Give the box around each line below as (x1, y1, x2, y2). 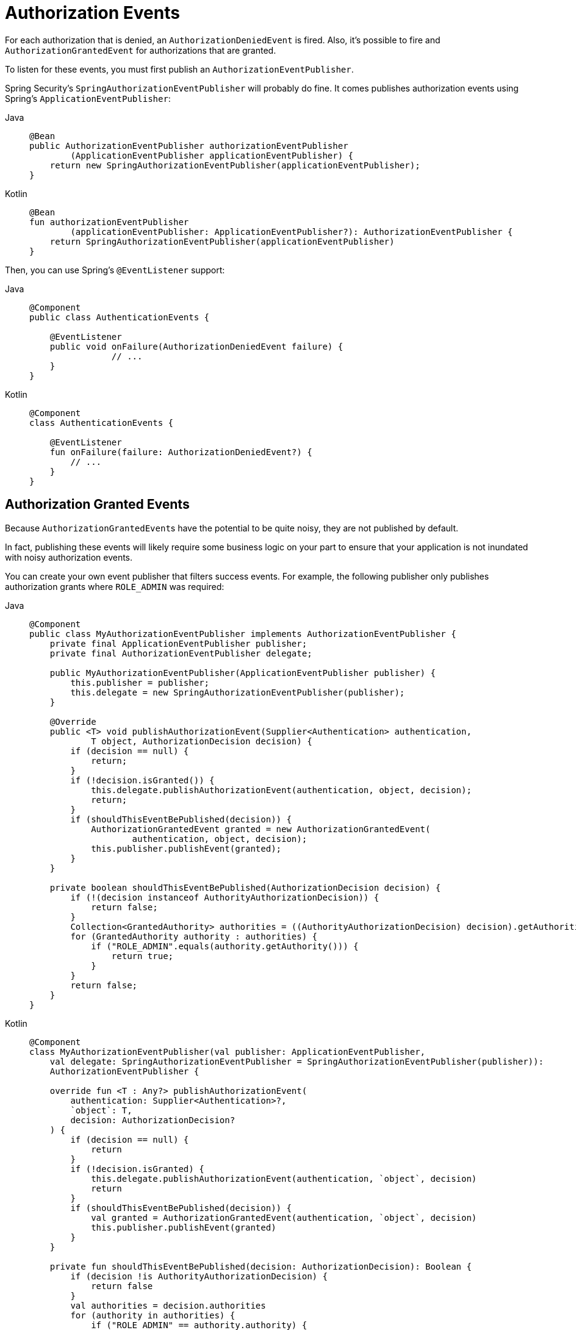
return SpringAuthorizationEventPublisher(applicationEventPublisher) (49, 236, 395, 246)
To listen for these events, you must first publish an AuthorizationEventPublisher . (5, 63, 354, 74)
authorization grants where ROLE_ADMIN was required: (5, 581, 225, 592)
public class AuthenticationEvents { (29, 312, 210, 322)
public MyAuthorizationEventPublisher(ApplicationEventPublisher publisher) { (49, 667, 436, 678)
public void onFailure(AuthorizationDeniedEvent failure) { (49, 341, 344, 351)
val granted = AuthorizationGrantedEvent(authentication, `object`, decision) (91, 1212, 477, 1223)
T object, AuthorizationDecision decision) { (91, 736, 312, 746)
